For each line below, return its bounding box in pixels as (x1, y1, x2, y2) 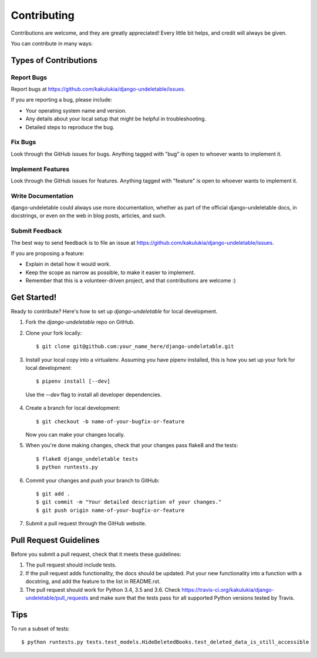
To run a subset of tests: (11, 625, 70, 632)
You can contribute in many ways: (11, 40, 93, 47)
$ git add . (36, 490, 70, 497)
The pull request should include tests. (25, 561, 117, 569)
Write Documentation (11, 191, 73, 200)
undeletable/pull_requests (25, 594, 89, 601)
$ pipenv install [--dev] (36, 378, 111, 384)
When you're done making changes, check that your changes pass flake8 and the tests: (25, 442, 238, 449)
